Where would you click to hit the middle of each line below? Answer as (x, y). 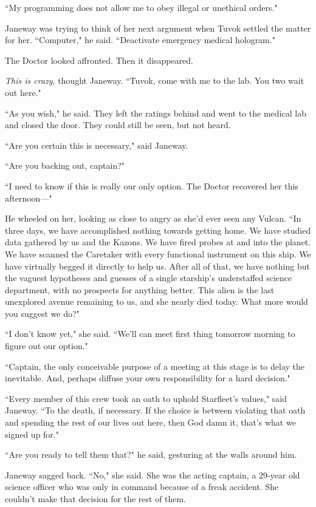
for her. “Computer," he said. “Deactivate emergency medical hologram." (140, 40)
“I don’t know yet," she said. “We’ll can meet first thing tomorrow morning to (150, 334)
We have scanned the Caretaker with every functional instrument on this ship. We (158, 253)
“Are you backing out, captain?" (65, 165)
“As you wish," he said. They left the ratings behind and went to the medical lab (156, 113)
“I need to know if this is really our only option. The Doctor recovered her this (152, 185)
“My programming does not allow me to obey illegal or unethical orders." (141, 7)
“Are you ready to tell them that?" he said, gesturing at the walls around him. (151, 454)
